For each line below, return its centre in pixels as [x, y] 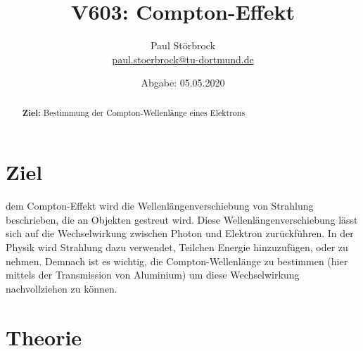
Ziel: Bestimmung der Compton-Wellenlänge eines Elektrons [134, 113]
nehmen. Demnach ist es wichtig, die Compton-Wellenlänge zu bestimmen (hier [177, 261]
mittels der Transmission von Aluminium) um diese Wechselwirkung [153, 275]
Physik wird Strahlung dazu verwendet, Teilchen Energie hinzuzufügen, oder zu [177, 247]
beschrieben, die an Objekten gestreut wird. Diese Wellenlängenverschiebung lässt [182, 219]
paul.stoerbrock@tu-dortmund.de [183, 59]
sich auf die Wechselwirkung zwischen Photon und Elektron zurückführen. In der [180, 233]
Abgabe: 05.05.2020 [183, 83]
